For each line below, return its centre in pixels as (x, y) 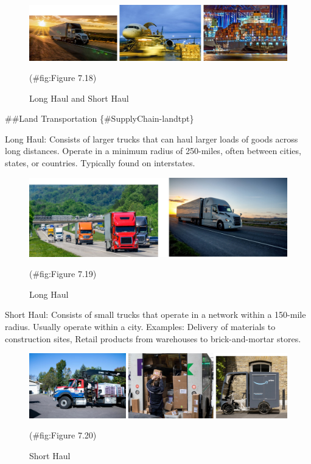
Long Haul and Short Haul (79, 98)
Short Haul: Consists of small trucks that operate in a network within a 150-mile (155, 315)
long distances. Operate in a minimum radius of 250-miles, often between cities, (153, 151)
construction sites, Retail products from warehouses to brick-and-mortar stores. (153, 338)
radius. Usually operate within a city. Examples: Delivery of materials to (140, 327)
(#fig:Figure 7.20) (63, 435)
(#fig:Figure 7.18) (63, 78)
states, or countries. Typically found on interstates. (100, 163)
